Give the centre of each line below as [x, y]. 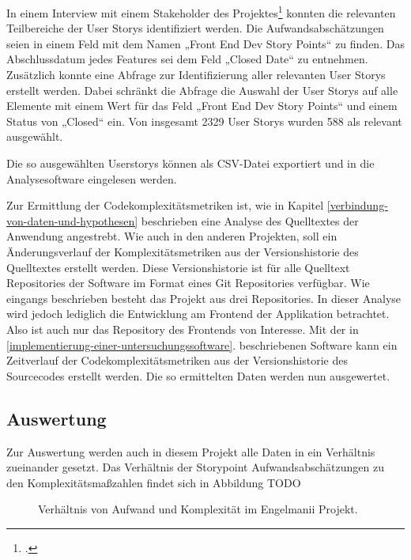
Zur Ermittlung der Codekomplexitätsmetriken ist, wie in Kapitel [165, 205]
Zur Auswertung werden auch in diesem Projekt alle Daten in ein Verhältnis [191, 451]
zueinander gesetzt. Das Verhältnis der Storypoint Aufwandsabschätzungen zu [195, 467]
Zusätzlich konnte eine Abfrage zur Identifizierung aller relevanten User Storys [196, 75]
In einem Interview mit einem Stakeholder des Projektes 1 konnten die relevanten [201, 11]
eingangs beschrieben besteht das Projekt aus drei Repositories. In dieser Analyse [204, 298]
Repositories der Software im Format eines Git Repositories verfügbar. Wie [188, 283]
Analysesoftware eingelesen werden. [92, 178]
